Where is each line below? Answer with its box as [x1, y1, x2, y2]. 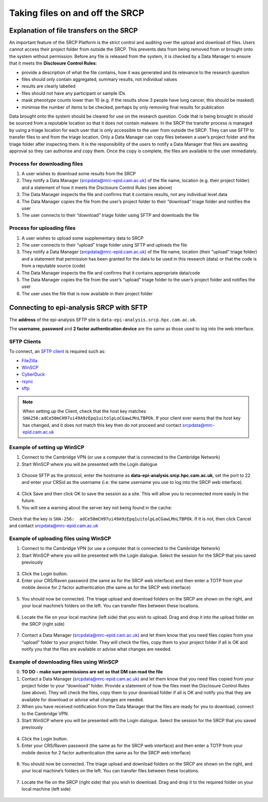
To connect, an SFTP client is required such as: [9, 348, 106, 354]
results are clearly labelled [21, 83, 76, 89]
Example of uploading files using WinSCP [9, 535, 111, 542]
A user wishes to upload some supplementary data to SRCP [21, 235, 144, 241]
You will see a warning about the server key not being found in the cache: [21, 504, 172, 511]
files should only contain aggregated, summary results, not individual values [21, 76, 177, 82]
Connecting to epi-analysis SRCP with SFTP [9, 303, 148, 312]
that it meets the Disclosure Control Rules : [9, 60, 97, 67]
